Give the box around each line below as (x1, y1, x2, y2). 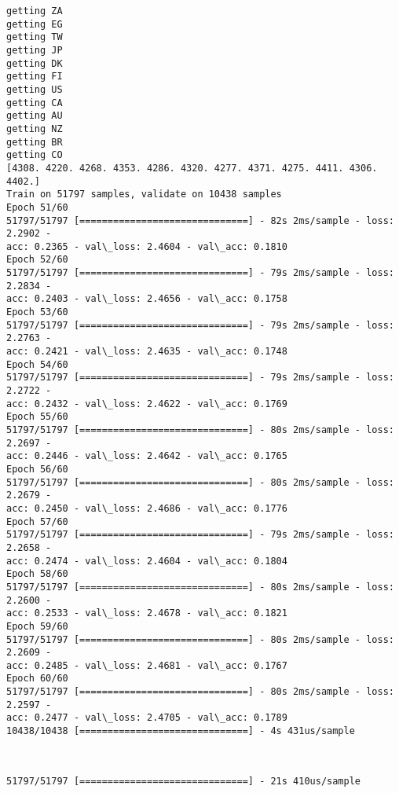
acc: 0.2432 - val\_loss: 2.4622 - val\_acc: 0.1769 (6, 398, 287, 409)
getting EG (6, 18, 63, 30)
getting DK (6, 57, 63, 69)
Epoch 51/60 (6, 201, 68, 213)
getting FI (6, 71, 63, 83)
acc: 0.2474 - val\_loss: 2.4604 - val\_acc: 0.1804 (6, 555, 287, 567)
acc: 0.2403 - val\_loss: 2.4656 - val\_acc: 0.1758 (6, 293, 287, 305)
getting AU (6, 110, 63, 122)
